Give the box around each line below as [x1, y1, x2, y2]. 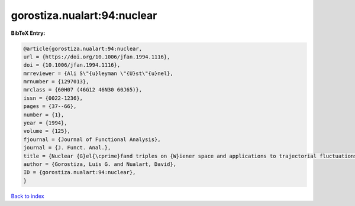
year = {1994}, [23, 120, 67, 126]
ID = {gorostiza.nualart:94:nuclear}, [23, 169, 136, 176]
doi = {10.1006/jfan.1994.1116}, [23, 62, 121, 68]
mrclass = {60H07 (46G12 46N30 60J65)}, [23, 86, 142, 93]
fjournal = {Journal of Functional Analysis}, [23, 136, 161, 143]
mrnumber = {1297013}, [23, 79, 89, 85]
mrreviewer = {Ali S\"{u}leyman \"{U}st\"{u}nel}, [23, 70, 174, 77]
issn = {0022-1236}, [23, 94, 83, 102]
